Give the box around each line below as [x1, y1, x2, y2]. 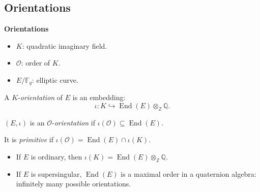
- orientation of [18, 92, 63, 103]
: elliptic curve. [32, 74, 78, 85]
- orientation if [52, 117, 95, 127]
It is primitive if [4, 134, 54, 145]
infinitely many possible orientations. [16, 178, 131, 189]
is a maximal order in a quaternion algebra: [121, 168, 256, 179]
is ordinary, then [31, 151, 82, 162]
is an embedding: [72, 92, 126, 103]
